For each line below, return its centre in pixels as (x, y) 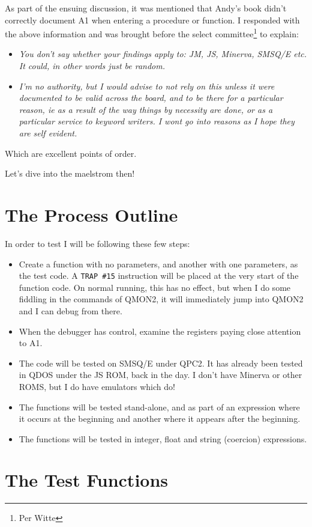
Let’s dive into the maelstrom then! (70, 173)
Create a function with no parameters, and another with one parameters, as (158, 263)
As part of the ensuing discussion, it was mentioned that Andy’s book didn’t (146, 8)
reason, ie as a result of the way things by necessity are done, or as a (146, 109)
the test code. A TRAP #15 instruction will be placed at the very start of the (159, 276)
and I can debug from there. (70, 310)
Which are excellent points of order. (71, 153)
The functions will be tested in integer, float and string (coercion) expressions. (163, 438)
